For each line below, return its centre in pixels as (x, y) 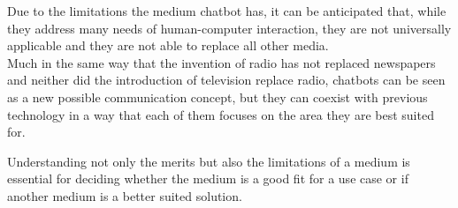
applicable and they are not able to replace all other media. (168, 45)
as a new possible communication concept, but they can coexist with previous (218, 97)
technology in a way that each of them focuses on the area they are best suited (221, 114)
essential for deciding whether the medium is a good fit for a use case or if (208, 178)
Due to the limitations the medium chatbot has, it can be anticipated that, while (227, 11)
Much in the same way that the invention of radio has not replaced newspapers (221, 62)
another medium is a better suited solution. (125, 195)
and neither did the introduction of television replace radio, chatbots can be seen (226, 80)
